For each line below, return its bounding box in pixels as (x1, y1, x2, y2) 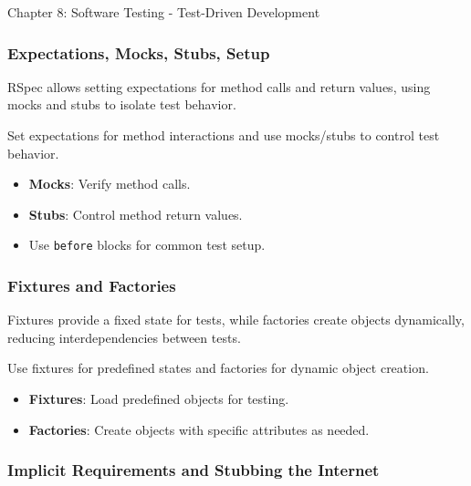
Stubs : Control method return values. (28, 204, 243, 223)
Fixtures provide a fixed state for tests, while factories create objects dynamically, (7, 310, 465, 329)
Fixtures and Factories (7, 274, 176, 296)
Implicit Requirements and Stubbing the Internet (7, 459, 380, 481)
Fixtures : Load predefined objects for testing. (28, 389, 289, 408)
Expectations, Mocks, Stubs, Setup (7, 41, 270, 64)
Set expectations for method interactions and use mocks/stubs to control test (7, 126, 440, 144)
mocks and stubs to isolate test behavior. (7, 95, 236, 114)
